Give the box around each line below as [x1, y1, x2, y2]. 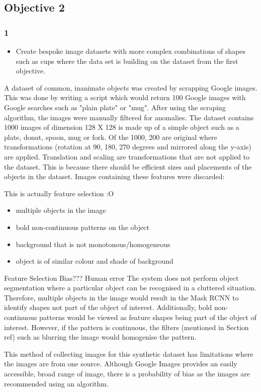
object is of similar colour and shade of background [16, 256, 173, 266]
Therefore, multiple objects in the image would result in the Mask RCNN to [4, 292, 239, 302]
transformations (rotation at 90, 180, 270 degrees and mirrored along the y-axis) [4, 141, 251, 152]
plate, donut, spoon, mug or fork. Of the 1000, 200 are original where [4, 131, 217, 142]
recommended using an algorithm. [4, 378, 109, 388]
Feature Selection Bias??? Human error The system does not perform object [4, 272, 239, 283]
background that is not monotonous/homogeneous [16, 239, 170, 249]
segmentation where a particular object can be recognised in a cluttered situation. [4, 282, 256, 293]
